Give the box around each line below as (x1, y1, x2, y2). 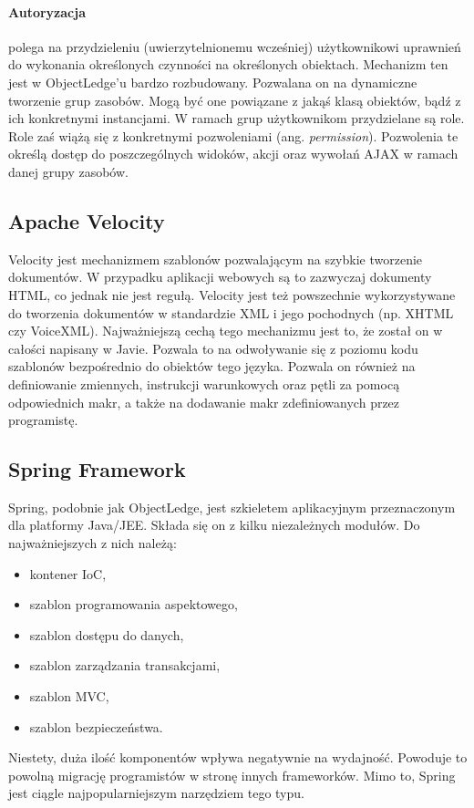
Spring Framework (8, 455, 186, 483)
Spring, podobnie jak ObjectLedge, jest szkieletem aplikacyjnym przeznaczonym (8, 497, 456, 516)
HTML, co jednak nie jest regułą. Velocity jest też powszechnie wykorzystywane (8, 285, 456, 304)
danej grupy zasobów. (8, 161, 129, 181)
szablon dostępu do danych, (29, 625, 184, 644)
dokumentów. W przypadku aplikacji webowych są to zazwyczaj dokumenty (8, 267, 432, 286)
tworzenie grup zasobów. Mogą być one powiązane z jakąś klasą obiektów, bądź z (8, 90, 461, 109)
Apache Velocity (8, 206, 165, 234)
